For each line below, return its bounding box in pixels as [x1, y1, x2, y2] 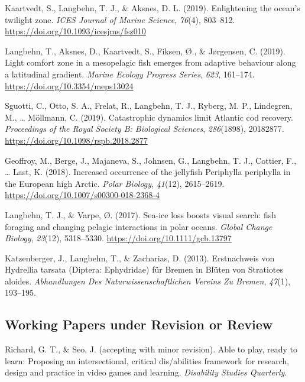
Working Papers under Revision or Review [5, 315, 273, 334]
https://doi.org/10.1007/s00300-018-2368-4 [5, 189, 160, 201]
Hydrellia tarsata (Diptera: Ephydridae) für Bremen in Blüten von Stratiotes [5, 263, 284, 276]
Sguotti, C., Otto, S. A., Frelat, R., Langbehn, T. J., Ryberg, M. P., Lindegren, [5, 99, 293, 112]
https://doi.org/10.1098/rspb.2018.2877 [5, 134, 148, 146]
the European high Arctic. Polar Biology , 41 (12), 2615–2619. [5, 177, 225, 189]
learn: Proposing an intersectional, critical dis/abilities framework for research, [5, 354, 290, 367]
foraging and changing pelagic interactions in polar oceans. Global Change [5, 220, 272, 232]
